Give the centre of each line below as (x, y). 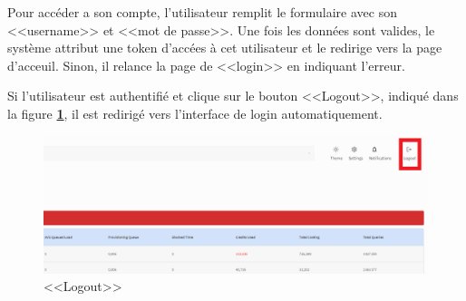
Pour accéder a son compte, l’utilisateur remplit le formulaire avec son (202, 12)
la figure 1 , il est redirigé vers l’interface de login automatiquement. (195, 113)
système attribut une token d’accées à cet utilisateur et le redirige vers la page (225, 48)
